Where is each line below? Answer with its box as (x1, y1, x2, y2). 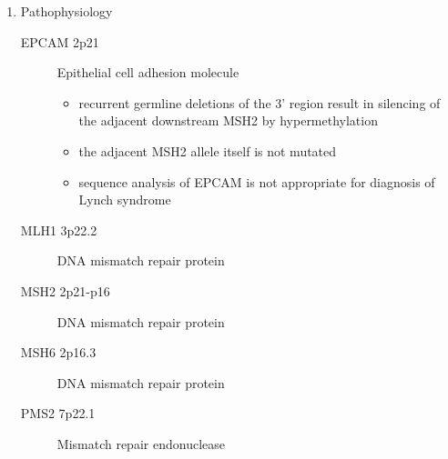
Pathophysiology (20, 2, 113, 20)
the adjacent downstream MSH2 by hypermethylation (78, 111, 378, 130)
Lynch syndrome (78, 190, 171, 209)
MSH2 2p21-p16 (20, 281, 110, 300)
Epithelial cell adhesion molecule (56, 63, 239, 82)
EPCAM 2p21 (20, 32, 99, 51)
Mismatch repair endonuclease (56, 434, 225, 453)
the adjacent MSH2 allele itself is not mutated (78, 141, 337, 160)
